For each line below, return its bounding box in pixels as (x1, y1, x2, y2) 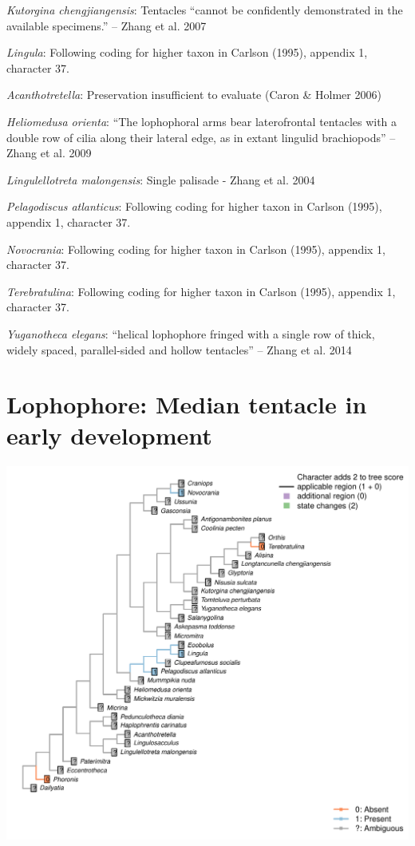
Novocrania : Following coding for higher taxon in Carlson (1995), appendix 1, (6, 240, 386, 257)
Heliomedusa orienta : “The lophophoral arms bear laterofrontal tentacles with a (6, 113, 397, 129)
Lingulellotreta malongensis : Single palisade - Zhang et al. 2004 (6, 171, 315, 188)
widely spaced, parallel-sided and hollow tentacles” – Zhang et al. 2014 (6, 341, 352, 358)
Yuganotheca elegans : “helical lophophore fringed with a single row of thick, (6, 325, 375, 342)
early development (6, 419, 212, 452)
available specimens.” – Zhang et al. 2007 (6, 17, 207, 34)
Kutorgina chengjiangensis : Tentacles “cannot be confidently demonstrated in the (6, 2, 403, 18)
